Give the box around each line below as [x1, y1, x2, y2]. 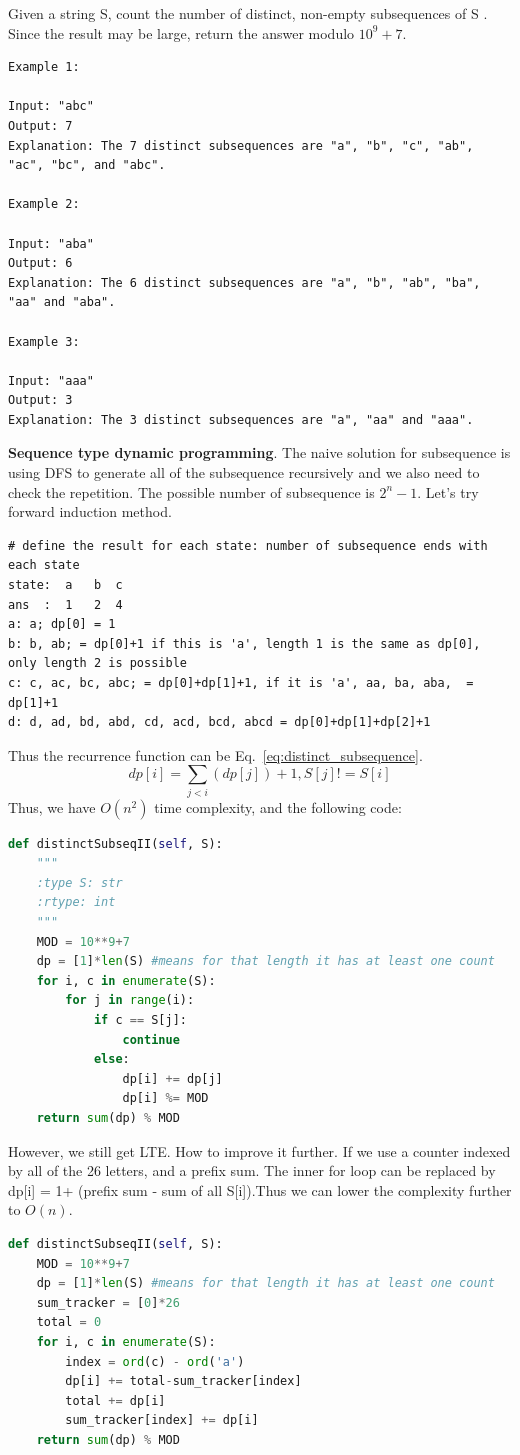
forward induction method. [8, 501, 172, 522]
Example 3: [8, 334, 80, 349]
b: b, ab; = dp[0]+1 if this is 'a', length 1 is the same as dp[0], [8, 636, 481, 651]
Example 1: [8, 60, 80, 75]
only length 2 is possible [8, 656, 187, 671]
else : [93, 1052, 130, 1067]
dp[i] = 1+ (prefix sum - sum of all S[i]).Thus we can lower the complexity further [8, 1179, 512, 1200]
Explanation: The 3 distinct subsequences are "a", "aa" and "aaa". [8, 412, 474, 427]
